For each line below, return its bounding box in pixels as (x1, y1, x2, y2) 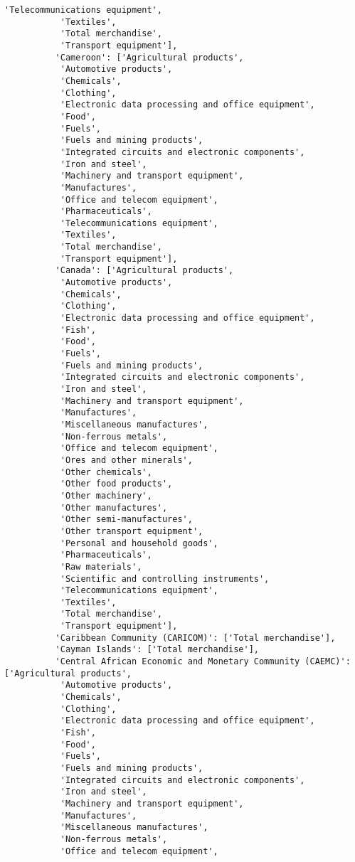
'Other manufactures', (60, 502, 168, 513)
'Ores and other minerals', (60, 454, 193, 465)
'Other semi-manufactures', (60, 514, 193, 525)
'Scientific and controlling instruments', (60, 573, 270, 584)
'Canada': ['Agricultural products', (55, 265, 234, 276)
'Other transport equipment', (60, 526, 203, 536)
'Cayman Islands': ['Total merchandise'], (55, 644, 259, 655)
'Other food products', (60, 479, 173, 489)
